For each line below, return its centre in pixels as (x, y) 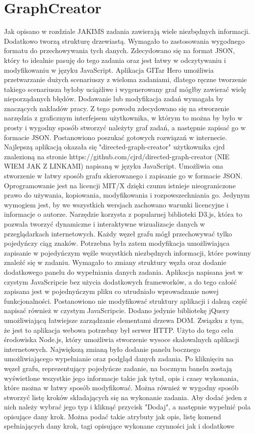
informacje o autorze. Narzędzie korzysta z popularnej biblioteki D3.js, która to (123, 214)
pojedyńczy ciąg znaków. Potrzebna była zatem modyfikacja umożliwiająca (117, 243)
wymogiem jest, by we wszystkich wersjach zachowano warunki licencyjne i (116, 204)
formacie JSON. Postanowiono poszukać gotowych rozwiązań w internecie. (115, 137)
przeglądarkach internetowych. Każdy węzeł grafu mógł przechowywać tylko (118, 233)
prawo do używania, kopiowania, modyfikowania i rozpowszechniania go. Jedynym (127, 195)
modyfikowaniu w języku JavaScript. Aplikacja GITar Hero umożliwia (109, 70)
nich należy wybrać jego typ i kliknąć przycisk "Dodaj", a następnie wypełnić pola (127, 407)
